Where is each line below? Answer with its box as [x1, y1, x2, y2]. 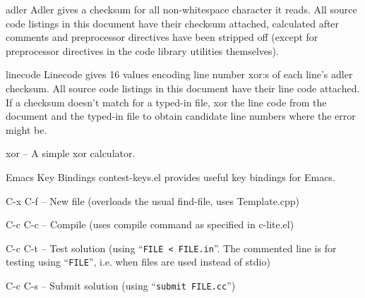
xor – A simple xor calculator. [6, 146, 136, 161]
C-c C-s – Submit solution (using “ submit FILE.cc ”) [6, 278, 236, 293]
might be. [6, 122, 47, 137]
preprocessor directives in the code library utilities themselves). [6, 43, 279, 58]
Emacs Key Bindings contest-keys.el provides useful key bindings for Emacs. [6, 169, 335, 184]
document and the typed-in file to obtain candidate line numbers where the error [6, 108, 356, 123]
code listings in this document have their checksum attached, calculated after [6, 15, 340, 30]
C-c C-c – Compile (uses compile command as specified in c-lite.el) [6, 217, 294, 232]
